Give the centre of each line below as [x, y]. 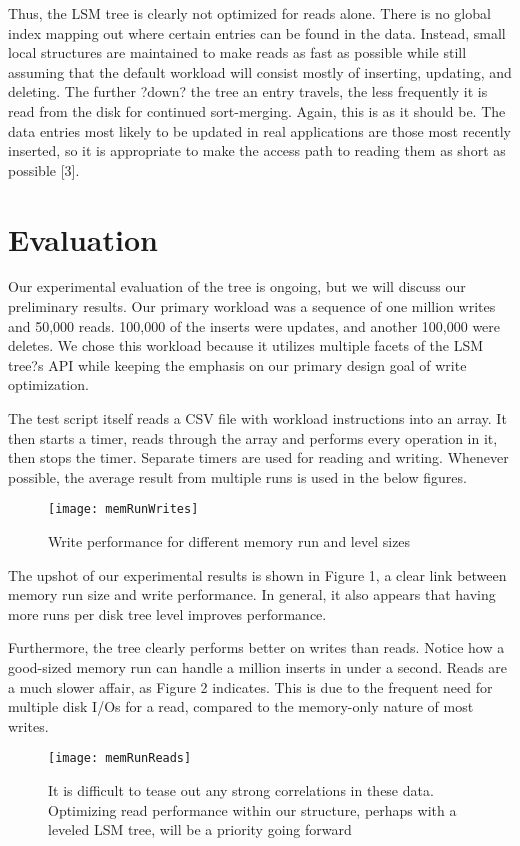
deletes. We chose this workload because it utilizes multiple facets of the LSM [246, 345]
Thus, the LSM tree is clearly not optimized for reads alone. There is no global [249, 13]
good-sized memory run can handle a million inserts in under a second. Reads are [257, 667]
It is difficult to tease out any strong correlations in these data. [241, 790]
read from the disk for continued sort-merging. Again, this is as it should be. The [257, 110]
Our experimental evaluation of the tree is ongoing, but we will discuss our [237, 286]
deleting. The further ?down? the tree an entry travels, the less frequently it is [248, 91]
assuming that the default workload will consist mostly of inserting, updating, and [260, 71]
